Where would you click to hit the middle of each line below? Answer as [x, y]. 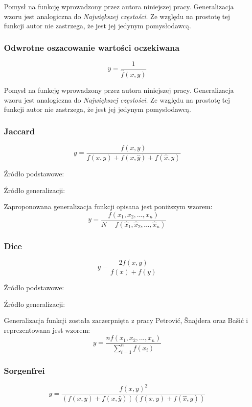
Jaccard [19, 131]
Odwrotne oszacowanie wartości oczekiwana [92, 47]
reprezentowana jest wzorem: [47, 330]
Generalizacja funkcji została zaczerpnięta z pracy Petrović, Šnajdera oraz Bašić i [126, 320]
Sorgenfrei [24, 370]
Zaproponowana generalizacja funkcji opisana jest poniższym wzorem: [108, 206]
